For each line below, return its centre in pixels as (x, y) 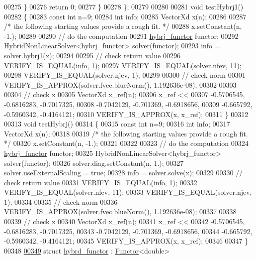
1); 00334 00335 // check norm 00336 (61, 201)
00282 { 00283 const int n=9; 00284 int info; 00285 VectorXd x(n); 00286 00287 (125, 16)
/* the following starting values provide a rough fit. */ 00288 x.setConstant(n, (123, 26)
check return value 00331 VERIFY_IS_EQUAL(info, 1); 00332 (101, 182)
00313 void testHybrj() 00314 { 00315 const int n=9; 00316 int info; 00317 (117, 124)
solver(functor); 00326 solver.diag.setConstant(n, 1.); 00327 (94, 163)
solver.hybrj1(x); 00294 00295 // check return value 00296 (92, 55)
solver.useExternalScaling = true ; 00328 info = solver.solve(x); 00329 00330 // (124, 173)
